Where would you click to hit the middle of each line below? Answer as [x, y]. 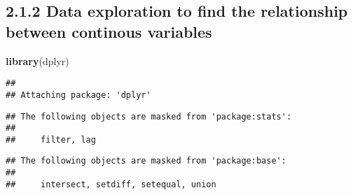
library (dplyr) [37, 60]
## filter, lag [51, 139]
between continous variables [109, 31]
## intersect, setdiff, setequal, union [111, 184]
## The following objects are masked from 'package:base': [146, 161]
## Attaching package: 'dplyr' [78, 95]
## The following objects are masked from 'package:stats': [149, 116]
